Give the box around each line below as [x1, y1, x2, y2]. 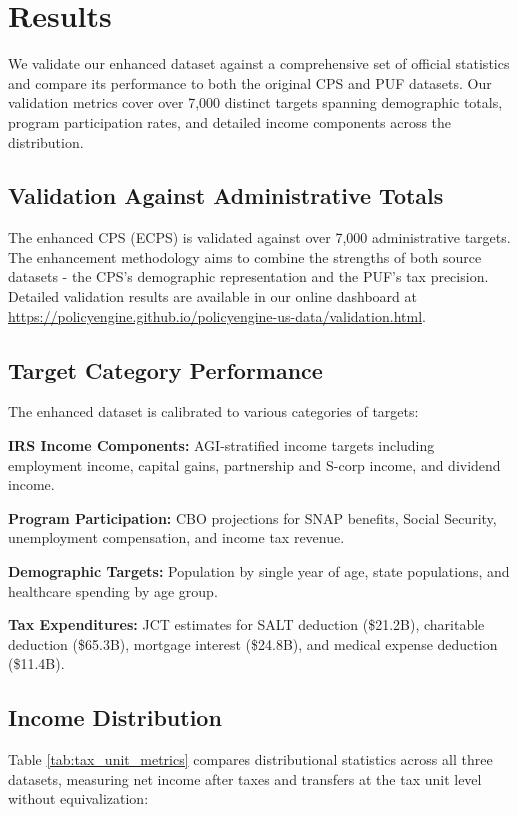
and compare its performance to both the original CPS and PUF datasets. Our [8, 72, 492, 93]
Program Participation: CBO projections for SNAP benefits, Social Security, [8, 507, 497, 528]
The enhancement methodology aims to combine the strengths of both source [8, 246, 482, 267]
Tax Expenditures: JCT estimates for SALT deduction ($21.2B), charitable [8, 614, 485, 635]
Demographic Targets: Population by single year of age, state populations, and [8, 561, 510, 582]
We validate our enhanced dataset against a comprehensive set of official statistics [8, 53, 510, 74]
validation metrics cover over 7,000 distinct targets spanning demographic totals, [8, 92, 503, 113]
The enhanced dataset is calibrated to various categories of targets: [8, 401, 419, 422]
